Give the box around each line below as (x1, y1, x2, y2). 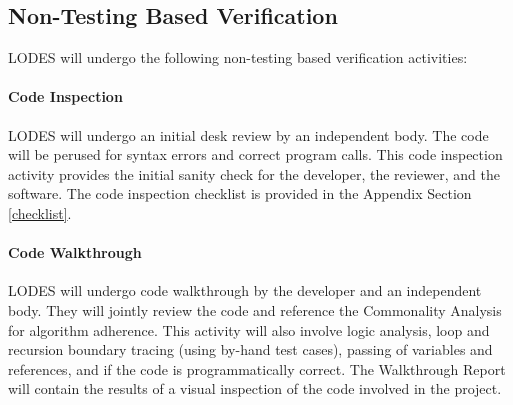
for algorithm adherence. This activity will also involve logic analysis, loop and (8, 319, 490, 340)
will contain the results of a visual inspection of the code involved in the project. (8, 378, 502, 399)
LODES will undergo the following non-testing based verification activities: (8, 47, 468, 68)
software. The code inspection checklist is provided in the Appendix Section (8, 183, 472, 204)
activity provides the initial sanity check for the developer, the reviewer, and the (8, 163, 500, 184)
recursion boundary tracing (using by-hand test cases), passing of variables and (8, 339, 493, 360)
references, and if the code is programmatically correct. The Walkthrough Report (8, 358, 506, 379)
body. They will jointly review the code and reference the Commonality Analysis (8, 299, 502, 320)
